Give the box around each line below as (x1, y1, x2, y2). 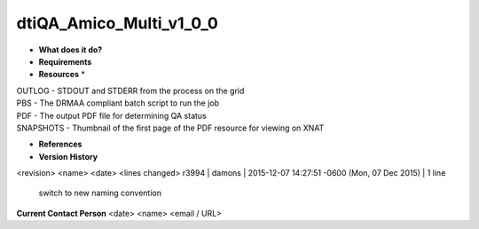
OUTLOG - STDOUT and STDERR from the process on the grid (16, 85, 245, 96)
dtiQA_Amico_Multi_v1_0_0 (16, 13, 219, 33)
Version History (38, 151, 98, 162)
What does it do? (38, 44, 103, 55)
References (38, 138, 82, 150)
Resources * (38, 69, 86, 80)
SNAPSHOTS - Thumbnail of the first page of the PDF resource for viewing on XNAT (16, 122, 325, 133)
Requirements (38, 56, 92, 67)
